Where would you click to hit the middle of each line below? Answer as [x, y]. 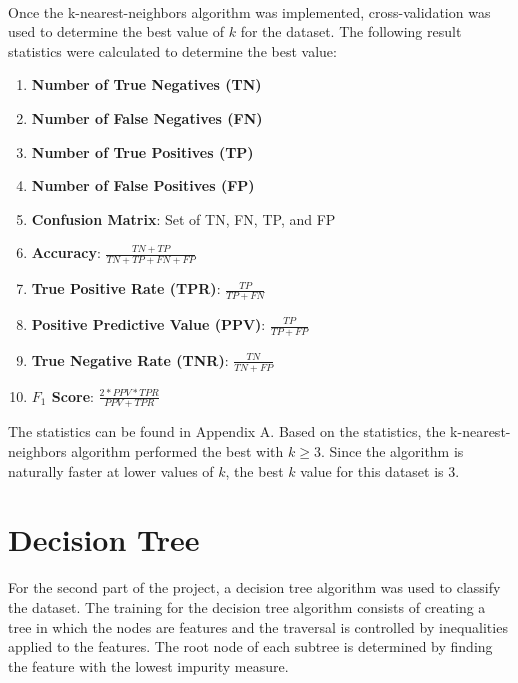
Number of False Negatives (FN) [147, 117]
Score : [72, 395]
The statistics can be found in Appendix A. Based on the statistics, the [227, 431]
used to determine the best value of [116, 31]
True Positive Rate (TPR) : [126, 288]
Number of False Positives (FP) [143, 185]
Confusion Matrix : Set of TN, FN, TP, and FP [183, 218]
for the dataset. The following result [351, 31]
